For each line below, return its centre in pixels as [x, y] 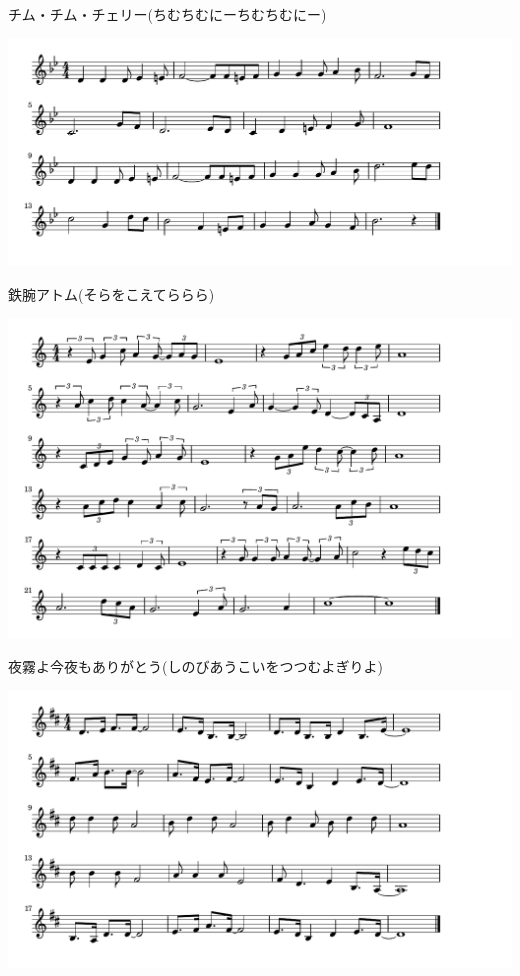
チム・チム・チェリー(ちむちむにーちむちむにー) [167, 14]
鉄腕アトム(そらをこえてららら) [111, 294]
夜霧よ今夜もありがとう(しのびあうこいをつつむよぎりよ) [195, 666]
